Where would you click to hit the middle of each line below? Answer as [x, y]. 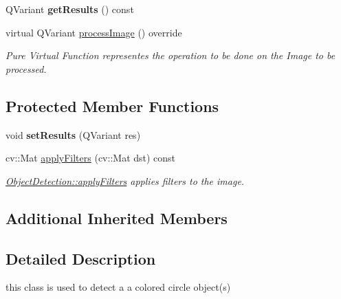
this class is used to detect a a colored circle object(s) [118, 287]
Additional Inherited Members [117, 218]
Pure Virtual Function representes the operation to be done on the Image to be [170, 55]
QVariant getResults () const [70, 9]
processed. [26, 68]
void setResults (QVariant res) [73, 134]
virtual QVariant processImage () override [94, 32]
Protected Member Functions [112, 106]
